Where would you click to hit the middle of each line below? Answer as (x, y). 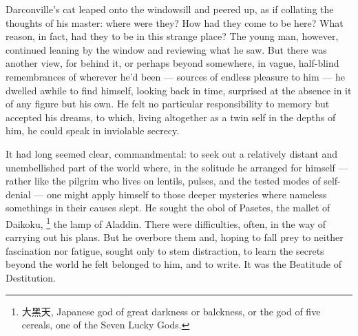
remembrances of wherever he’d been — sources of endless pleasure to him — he (175, 76)
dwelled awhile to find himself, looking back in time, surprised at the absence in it (179, 90)
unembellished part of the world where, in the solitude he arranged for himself (170, 167)
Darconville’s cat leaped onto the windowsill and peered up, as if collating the (170, 9)
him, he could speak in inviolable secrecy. (93, 130)
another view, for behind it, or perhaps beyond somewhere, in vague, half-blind (172, 63)
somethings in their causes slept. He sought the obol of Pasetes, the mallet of (168, 208)
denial (18, 194)
